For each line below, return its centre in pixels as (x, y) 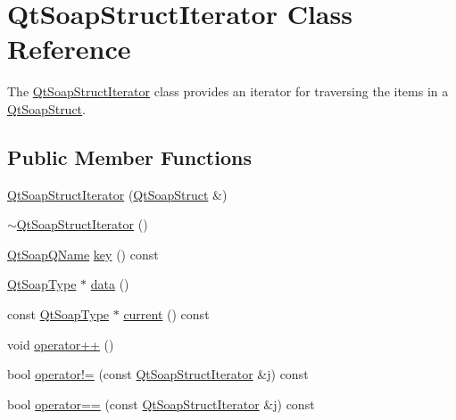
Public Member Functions (129, 156)
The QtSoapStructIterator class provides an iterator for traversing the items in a (228, 91)
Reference (69, 49)
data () (110, 284)
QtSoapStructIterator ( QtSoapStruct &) (117, 194)
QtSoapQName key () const (83, 254)
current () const (166, 314)
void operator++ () (61, 344)
